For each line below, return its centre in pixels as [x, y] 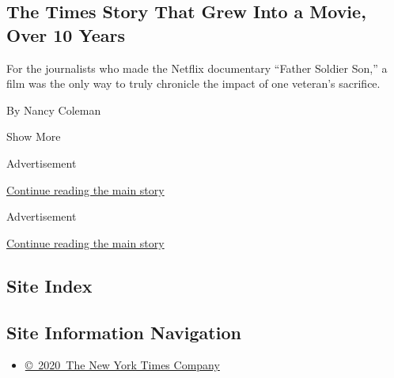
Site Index [49, 285]
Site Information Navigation [124, 332]
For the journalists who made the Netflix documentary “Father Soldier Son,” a [197, 68]
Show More [34, 136]
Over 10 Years [66, 34]
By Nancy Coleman [54, 110]
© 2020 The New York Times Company [122, 365]
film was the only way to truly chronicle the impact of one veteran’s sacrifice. [193, 83]
